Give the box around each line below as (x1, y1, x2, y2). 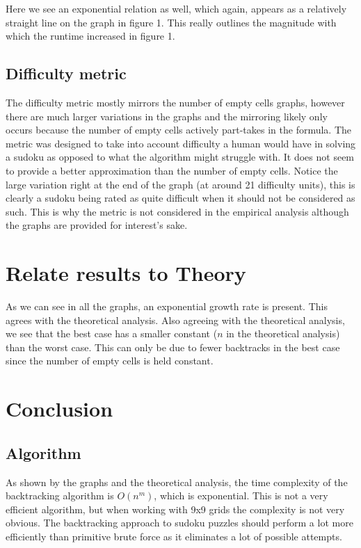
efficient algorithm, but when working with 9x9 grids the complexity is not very (6, 501, 345, 516)
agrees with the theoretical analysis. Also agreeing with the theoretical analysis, (6, 312, 345, 327)
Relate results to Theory (6, 259, 246, 287)
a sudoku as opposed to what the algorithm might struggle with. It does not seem (6, 150, 355, 164)
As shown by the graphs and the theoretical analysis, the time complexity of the (6, 474, 348, 489)
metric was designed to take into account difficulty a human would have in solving (6, 136, 356, 150)
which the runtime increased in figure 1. (6, 29, 175, 43)
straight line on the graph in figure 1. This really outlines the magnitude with (6, 15, 337, 29)
